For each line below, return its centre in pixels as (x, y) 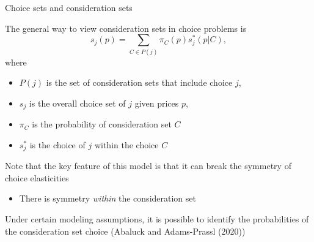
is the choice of (57, 144)
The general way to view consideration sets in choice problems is (126, 28)
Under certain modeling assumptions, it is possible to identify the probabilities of (157, 219)
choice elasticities (37, 177)
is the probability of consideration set (102, 124)
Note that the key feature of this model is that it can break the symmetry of (148, 166)
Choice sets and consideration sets (69, 7)
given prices (157, 103)
